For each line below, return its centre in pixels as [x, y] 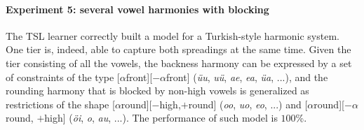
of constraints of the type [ [63, 77]
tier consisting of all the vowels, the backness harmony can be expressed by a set [179, 63]
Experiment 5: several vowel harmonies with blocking [137, 9]
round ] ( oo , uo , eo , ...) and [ [248, 104]
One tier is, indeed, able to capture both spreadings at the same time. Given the [178, 49]
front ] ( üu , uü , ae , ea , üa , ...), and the [247, 77]
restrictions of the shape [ [60, 104]
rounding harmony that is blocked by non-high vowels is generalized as [157, 91]
